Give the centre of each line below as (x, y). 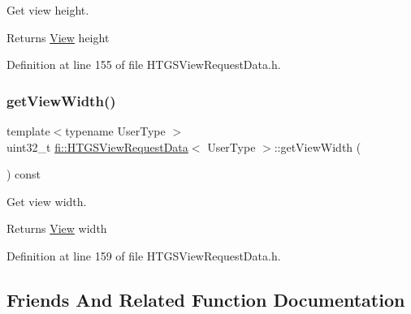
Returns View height (58, 37)
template (28, 131)
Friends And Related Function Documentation (206, 299)
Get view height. (48, 10)
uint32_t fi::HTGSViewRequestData (97, 146)
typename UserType (115, 131)
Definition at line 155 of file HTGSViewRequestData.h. (144, 65)
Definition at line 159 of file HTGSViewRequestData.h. (144, 255)
